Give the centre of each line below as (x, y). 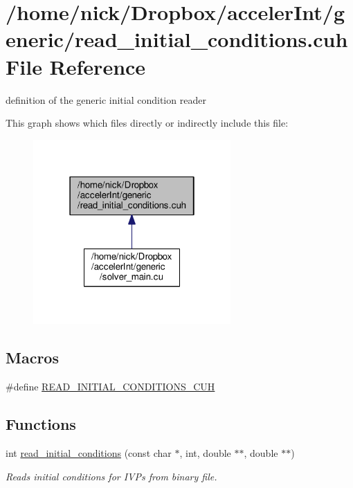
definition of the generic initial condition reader (106, 99)
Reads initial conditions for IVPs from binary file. (111, 476)
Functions (41, 424)
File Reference (76, 66)
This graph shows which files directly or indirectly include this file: (147, 123)
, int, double (205, 453)
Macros (32, 358)
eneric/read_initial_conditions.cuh (177, 39)
